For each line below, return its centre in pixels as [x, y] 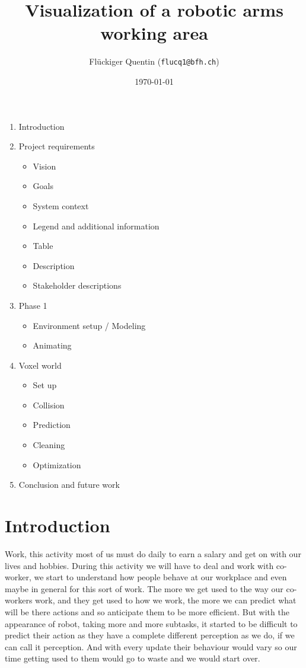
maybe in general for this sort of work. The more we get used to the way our [144, 588]
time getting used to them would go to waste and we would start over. [133, 658]
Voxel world [40, 365]
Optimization [57, 464]
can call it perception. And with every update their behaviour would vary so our [151, 646]
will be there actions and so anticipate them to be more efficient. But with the [147, 611]
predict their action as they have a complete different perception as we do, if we [150, 635]
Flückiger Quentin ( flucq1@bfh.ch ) [154, 61]
